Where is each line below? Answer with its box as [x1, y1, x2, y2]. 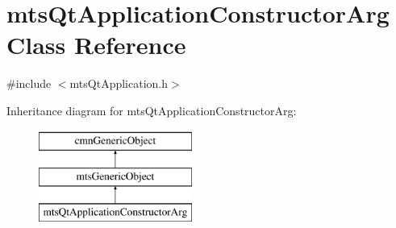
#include [6, 75, 52, 92]
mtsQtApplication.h [69, 75, 168, 92]
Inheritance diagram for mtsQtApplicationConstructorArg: [6, 102, 297, 118]
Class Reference [6, 28, 186, 61]
